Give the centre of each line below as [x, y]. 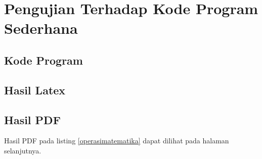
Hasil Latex [35, 90]
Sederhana [41, 28]
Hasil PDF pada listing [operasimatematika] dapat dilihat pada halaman [117, 141]
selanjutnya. [23, 150]
